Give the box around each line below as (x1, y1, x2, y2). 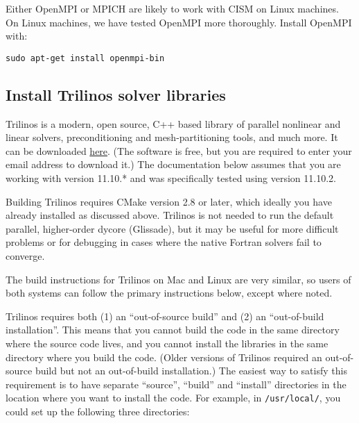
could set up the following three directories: (6, 404, 190, 418)
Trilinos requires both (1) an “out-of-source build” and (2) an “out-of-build (6, 308, 324, 323)
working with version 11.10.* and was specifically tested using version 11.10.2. (6, 171, 336, 185)
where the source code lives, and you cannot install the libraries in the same (6, 335, 329, 350)
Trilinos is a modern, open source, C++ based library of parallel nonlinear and (6, 116, 341, 131)
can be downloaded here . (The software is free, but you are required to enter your (6, 143, 352, 158)
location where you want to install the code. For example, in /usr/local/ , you (6, 390, 341, 405)
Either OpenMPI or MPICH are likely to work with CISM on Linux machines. (6, 1, 339, 15)
